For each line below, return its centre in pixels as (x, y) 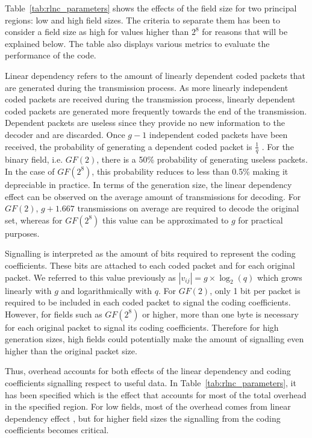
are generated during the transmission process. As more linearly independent (147, 87)
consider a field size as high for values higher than (97, 32)
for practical (261, 220)
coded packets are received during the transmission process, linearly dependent (150, 99)
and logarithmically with (107, 290)
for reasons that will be (245, 32)
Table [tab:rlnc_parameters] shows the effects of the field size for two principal (151, 8)
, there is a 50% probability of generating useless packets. (202, 159)
